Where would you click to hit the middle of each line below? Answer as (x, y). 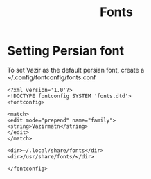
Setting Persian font (66, 51)
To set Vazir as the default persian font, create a (76, 70)
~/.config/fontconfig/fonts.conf (52, 77)
